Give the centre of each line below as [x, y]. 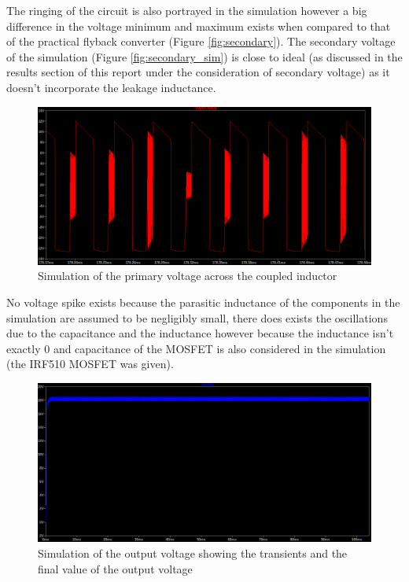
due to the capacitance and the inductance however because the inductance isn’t [200, 333]
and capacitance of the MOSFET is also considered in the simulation [219, 348]
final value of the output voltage [115, 568]
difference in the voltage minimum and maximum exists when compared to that [199, 26]
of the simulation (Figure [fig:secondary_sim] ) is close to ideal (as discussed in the [204, 56]
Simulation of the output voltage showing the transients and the [193, 553]
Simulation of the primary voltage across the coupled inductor [188, 276]
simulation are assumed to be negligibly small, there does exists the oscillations [197, 317]
